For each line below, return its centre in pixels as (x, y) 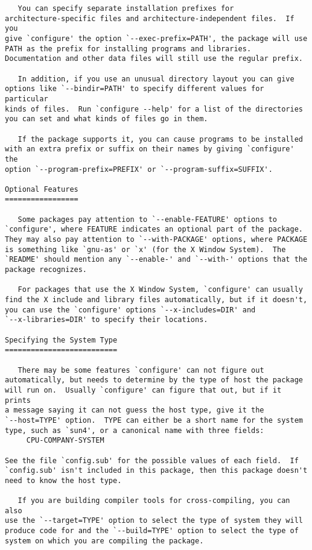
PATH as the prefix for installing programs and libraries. (128, 49)
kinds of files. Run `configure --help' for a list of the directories (154, 109)
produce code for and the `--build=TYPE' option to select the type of (152, 531)
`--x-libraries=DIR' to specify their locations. (107, 320)
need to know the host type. (63, 480)
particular (27, 99)
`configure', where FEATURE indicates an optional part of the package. (154, 229)
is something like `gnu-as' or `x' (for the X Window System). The (145, 249)
